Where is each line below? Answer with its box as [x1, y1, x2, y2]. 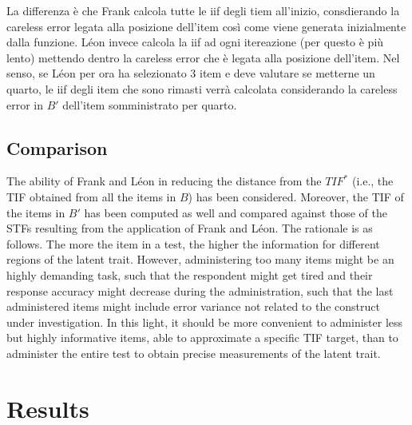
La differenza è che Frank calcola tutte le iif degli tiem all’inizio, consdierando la [6, 2, 400, 18]
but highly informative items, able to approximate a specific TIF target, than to [6, 329, 398, 346]
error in [6, 96, 44, 113]
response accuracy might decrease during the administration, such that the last [6, 282, 394, 299]
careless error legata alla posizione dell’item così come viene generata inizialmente [6, 18, 406, 34]
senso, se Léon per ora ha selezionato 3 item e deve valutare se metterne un [6, 65, 375, 81]
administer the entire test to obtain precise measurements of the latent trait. [6, 344, 381, 361]
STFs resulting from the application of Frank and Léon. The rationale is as [6, 220, 373, 236]
